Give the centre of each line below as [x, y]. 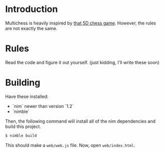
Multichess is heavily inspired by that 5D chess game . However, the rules [81, 23]
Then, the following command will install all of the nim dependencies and [80, 121]
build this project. [23, 126]
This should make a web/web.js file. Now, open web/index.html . [70, 145]
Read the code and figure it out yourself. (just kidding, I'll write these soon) [82, 62]
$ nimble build [21, 135]
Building [23, 83]
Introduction [32, 9]
